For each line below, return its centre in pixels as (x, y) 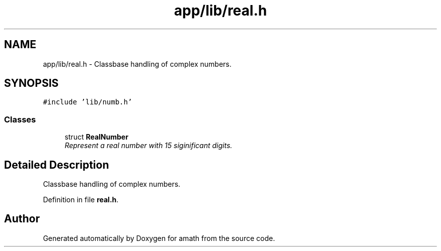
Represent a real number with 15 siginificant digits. (149, 146)
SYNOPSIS (31, 83)
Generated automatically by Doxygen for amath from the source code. (159, 238)
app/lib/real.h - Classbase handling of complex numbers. (137, 64)
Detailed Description (57, 165)
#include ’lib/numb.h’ (88, 102)
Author (22, 219)
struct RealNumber (96, 137)
